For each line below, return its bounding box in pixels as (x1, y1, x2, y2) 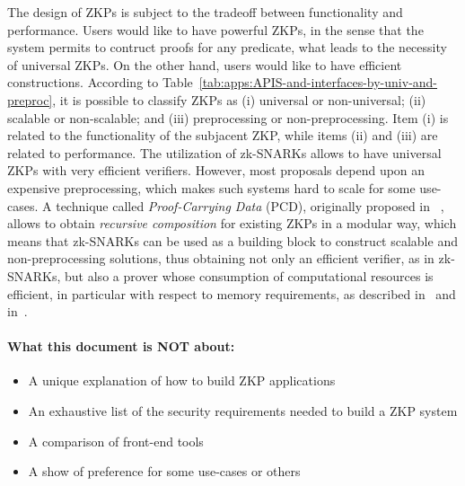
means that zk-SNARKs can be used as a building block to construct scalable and (7, 231, 458, 250)
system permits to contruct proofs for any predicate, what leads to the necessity (7, 38, 447, 57)
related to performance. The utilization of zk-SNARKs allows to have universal (7, 143, 442, 162)
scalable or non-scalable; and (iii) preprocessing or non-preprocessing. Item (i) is (7, 108, 449, 127)
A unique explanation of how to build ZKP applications (28, 371, 336, 390)
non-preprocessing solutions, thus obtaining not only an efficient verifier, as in (7, 249, 434, 268)
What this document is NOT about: (7, 337, 235, 356)
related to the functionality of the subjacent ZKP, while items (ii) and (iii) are (7, 126, 438, 145)
